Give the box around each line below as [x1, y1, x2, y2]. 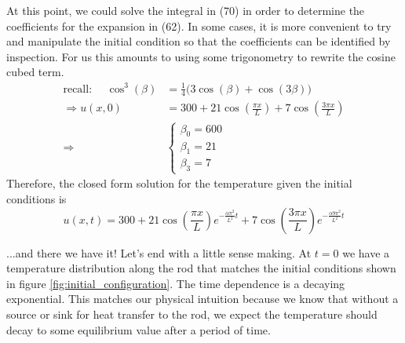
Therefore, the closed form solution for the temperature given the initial [6, 175, 352, 192]
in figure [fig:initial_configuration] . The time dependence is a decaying [6, 275, 345, 291]
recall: [63, 83, 93, 95]
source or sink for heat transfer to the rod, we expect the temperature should [6, 305, 378, 322]
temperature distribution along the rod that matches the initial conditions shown [6, 260, 396, 276]
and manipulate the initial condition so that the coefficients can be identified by [6, 33, 391, 49]
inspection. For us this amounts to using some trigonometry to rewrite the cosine [6, 48, 396, 64]
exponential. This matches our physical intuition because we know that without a [6, 290, 399, 307]
